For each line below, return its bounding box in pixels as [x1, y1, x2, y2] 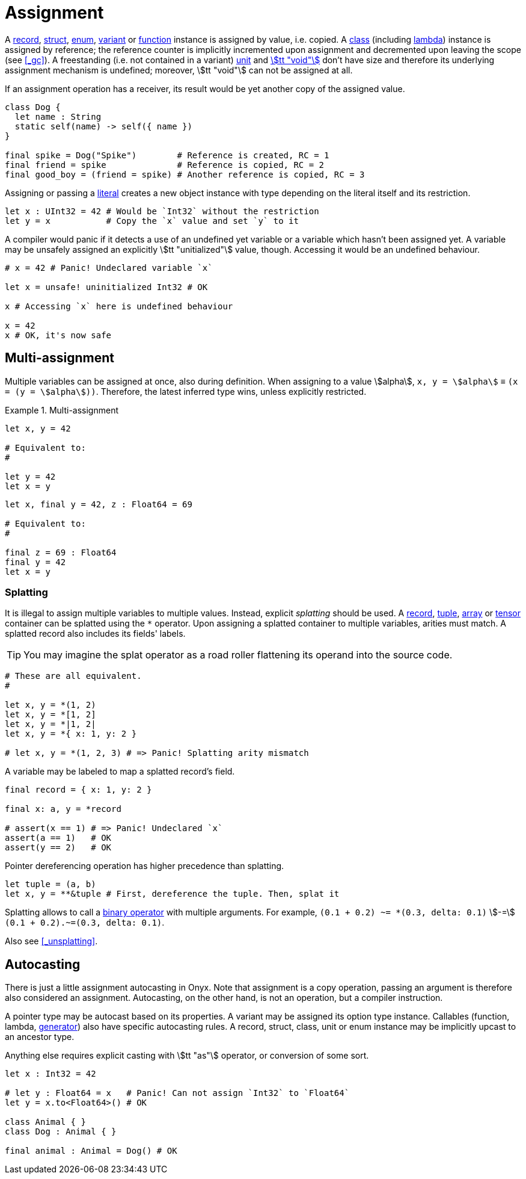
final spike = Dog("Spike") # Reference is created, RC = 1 [5, 150, 329, 160]
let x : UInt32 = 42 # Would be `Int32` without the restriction [5, 206, 319, 216]
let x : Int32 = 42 [5, 1069, 96, 1079]
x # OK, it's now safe [5, 330, 112, 340]
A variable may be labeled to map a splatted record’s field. [5, 766, 235, 777]
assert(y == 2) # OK [5, 843, 112, 853]
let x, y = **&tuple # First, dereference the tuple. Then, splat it [5, 889, 340, 899]
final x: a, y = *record [5, 804, 121, 814]
